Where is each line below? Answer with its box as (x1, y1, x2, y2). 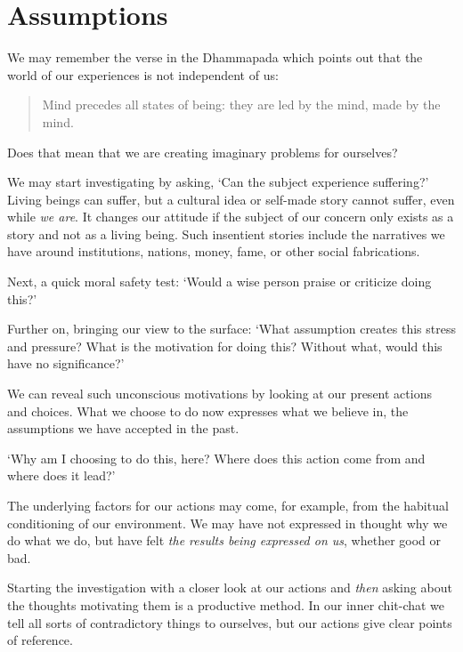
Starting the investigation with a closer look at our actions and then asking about (7, 578, 452, 597)
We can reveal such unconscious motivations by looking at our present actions (7, 384, 432, 403)
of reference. (7, 631, 73, 649)
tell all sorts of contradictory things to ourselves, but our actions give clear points (7, 613, 452, 632)
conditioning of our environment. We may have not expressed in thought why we (7, 513, 448, 532)
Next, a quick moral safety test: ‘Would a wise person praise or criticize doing (7, 272, 432, 291)
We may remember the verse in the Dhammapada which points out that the (7, 48, 423, 67)
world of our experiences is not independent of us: (7, 65, 279, 84)
